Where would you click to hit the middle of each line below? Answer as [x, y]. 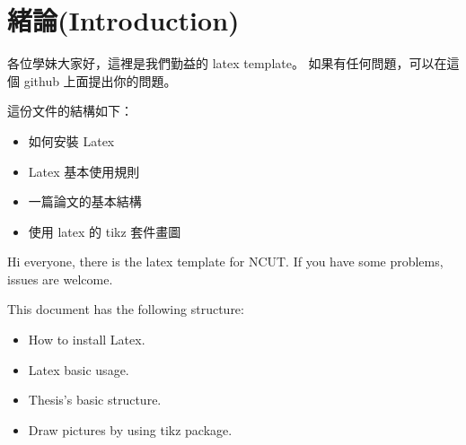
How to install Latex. [87, 340]
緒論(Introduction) [123, 20]
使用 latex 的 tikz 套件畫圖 [105, 231]
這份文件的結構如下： [70, 111]
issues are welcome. [60, 279]
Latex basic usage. [79, 369]
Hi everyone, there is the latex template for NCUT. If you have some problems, [225, 262]
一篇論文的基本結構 [85, 201]
